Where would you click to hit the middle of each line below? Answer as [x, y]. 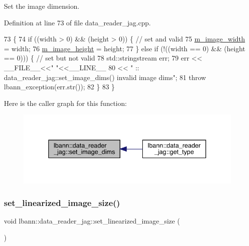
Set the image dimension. [42, 6]
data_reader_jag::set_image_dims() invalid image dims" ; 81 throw [105, 77]
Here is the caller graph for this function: [66, 103]
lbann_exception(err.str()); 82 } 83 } [59, 87]
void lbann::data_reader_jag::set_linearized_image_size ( [92, 221]
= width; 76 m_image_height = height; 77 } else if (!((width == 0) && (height [125, 48]
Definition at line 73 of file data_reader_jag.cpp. [78, 22]
